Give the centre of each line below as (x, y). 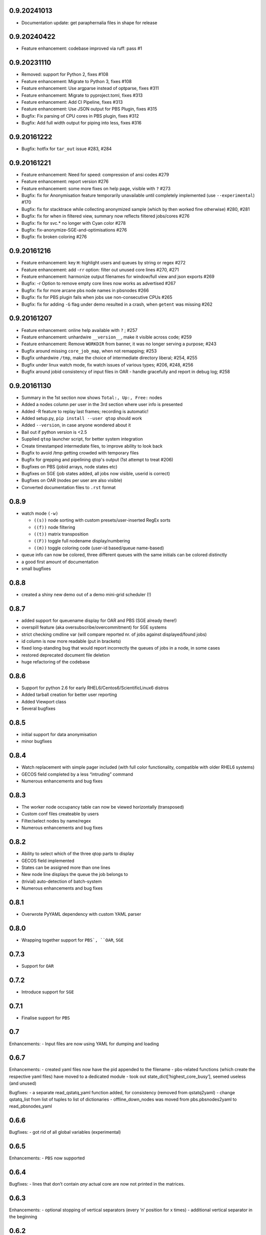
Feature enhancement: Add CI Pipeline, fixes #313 (72, 102)
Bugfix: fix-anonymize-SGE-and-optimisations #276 (74, 230)
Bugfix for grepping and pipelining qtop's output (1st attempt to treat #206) (97, 460)
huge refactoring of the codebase (56, 662)
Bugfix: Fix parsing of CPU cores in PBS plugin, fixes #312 (80, 116)
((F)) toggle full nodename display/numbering (82, 541)
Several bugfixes (38, 708)
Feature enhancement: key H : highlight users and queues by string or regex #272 (103, 263)
